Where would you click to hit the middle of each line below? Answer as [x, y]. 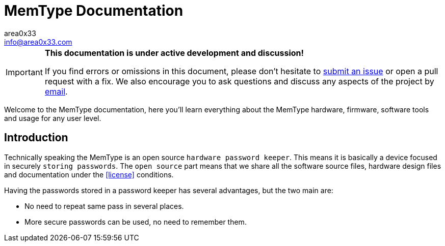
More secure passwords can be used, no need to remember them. [136, 222]
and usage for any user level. [53, 118]
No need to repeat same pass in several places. [104, 206]
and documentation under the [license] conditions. [89, 174]
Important [24, 72]
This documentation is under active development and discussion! [174, 53]
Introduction [36, 138]
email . [56, 91]
